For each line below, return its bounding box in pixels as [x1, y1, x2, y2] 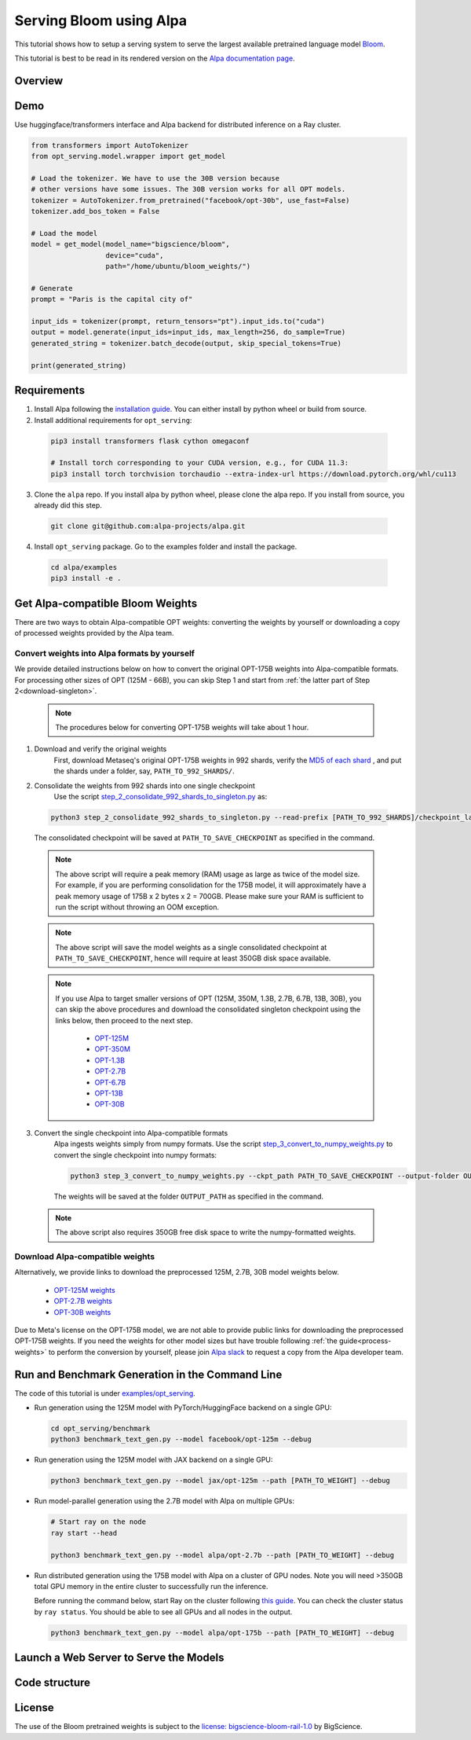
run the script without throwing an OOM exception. [55, 902, 220, 912]
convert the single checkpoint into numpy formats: [53, 1150, 217, 1159]
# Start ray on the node [50, 1518, 147, 1526]
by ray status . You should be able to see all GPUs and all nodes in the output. [34, 1607, 293, 1617]
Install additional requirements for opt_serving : [34, 415, 192, 424]
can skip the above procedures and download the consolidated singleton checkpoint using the [55, 1004, 361, 1014]
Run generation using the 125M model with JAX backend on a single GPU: [34, 1455, 273, 1465]
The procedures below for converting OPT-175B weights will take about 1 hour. [55, 723, 309, 732]
